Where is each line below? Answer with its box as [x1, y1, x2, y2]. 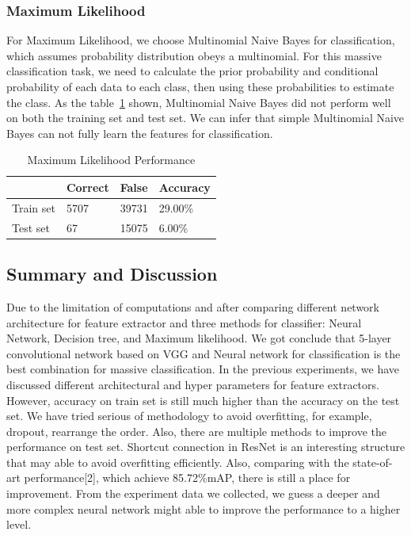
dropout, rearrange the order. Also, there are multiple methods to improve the [6, 422, 387, 439]
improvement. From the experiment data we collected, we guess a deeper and [6, 485, 380, 502]
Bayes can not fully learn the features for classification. [6, 124, 273, 141]
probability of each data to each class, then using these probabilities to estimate [6, 78, 394, 94]
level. [6, 516, 32, 533]
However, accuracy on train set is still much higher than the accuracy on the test [6, 392, 400, 408]
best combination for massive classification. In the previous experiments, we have [6, 361, 400, 377]
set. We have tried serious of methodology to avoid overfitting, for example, [6, 407, 372, 424]
